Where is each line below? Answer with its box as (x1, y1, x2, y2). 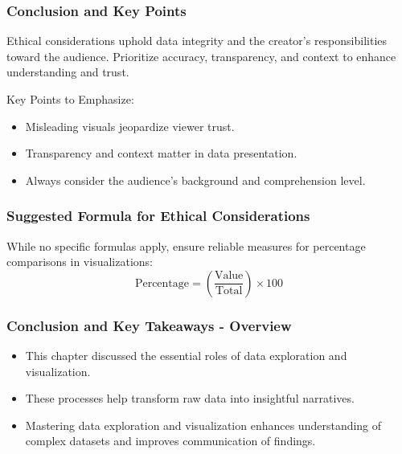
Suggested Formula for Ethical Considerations (6, 206, 310, 226)
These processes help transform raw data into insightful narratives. (25, 390, 355, 407)
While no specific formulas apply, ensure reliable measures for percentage (6, 237, 366, 254)
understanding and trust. (6, 63, 129, 80)
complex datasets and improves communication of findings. (25, 432, 316, 449)
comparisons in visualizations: (6, 253, 153, 270)
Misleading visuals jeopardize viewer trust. (25, 117, 235, 134)
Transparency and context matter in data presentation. (25, 145, 297, 162)
